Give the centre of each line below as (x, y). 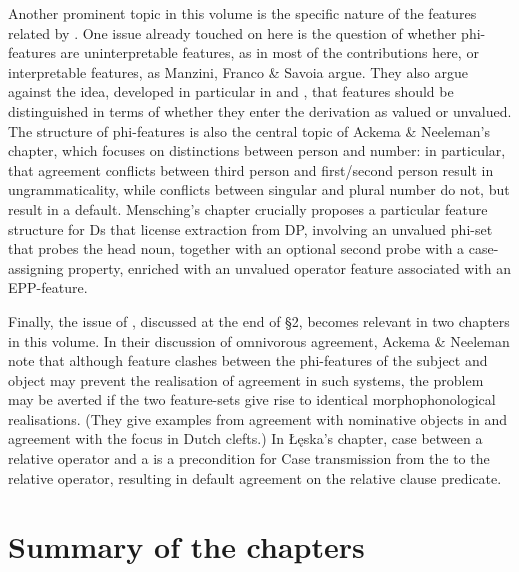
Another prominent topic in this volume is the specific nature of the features (242, 13)
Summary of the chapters (186, 546)
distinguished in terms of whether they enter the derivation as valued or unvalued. (260, 110)
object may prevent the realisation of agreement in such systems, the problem (246, 379)
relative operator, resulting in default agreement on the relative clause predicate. (255, 477)
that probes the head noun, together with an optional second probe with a (236, 248)
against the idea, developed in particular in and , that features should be (231, 91)
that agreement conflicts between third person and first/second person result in (251, 169)
